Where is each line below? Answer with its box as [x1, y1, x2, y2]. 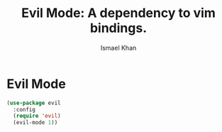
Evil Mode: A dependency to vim [21, 5, 216, 21]
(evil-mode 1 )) [13, 119, 58, 126]
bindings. [89, 20, 148, 36]
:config [13, 106, 36, 113]
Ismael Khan [100, 43, 137, 52]
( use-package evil [6, 99, 61, 106]
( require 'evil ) [13, 112, 61, 120]
